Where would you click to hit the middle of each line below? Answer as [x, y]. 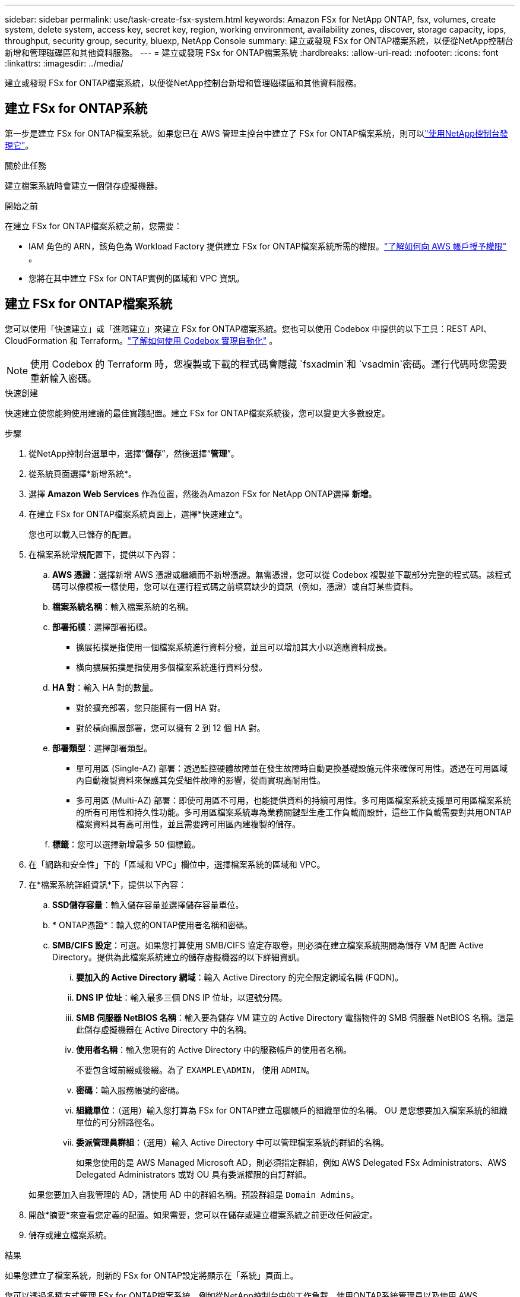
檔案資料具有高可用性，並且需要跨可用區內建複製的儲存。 [188, 824]
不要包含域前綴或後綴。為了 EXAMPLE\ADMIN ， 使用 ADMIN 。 [195, 1070]
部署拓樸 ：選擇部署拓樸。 [102, 627]
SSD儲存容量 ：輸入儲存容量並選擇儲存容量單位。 [148, 904]
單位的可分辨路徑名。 [118, 1122]
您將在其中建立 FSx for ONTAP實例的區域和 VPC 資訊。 [137, 278]
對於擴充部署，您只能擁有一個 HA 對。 [151, 707]
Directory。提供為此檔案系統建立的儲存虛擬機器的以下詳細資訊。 [178, 957]
